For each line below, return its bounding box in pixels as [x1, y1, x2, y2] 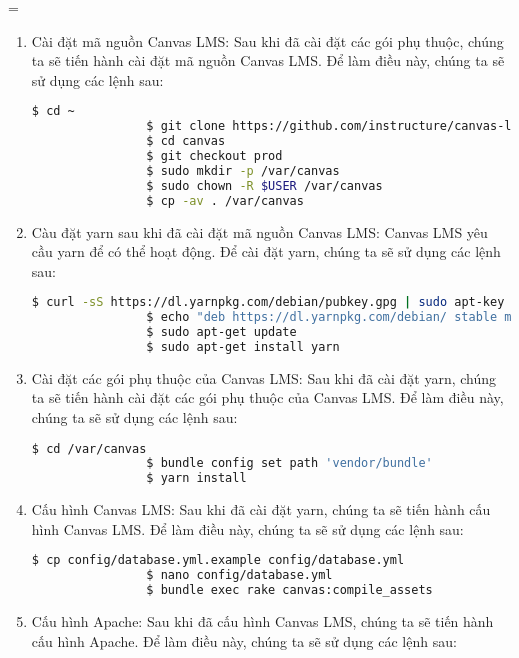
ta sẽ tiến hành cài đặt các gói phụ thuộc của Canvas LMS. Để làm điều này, [31, 387, 504, 408]
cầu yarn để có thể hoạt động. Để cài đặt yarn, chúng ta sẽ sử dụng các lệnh [31, 241, 501, 262]
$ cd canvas [146, 134, 226, 149]
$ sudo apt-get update [146, 325, 297, 340]
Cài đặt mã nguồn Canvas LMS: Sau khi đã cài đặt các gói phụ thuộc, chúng [31, 30, 504, 51]
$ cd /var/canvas [31, 441, 147, 456]
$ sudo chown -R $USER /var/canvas [146, 178, 383, 193]
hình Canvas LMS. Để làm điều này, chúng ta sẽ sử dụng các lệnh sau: [31, 518, 464, 539]
